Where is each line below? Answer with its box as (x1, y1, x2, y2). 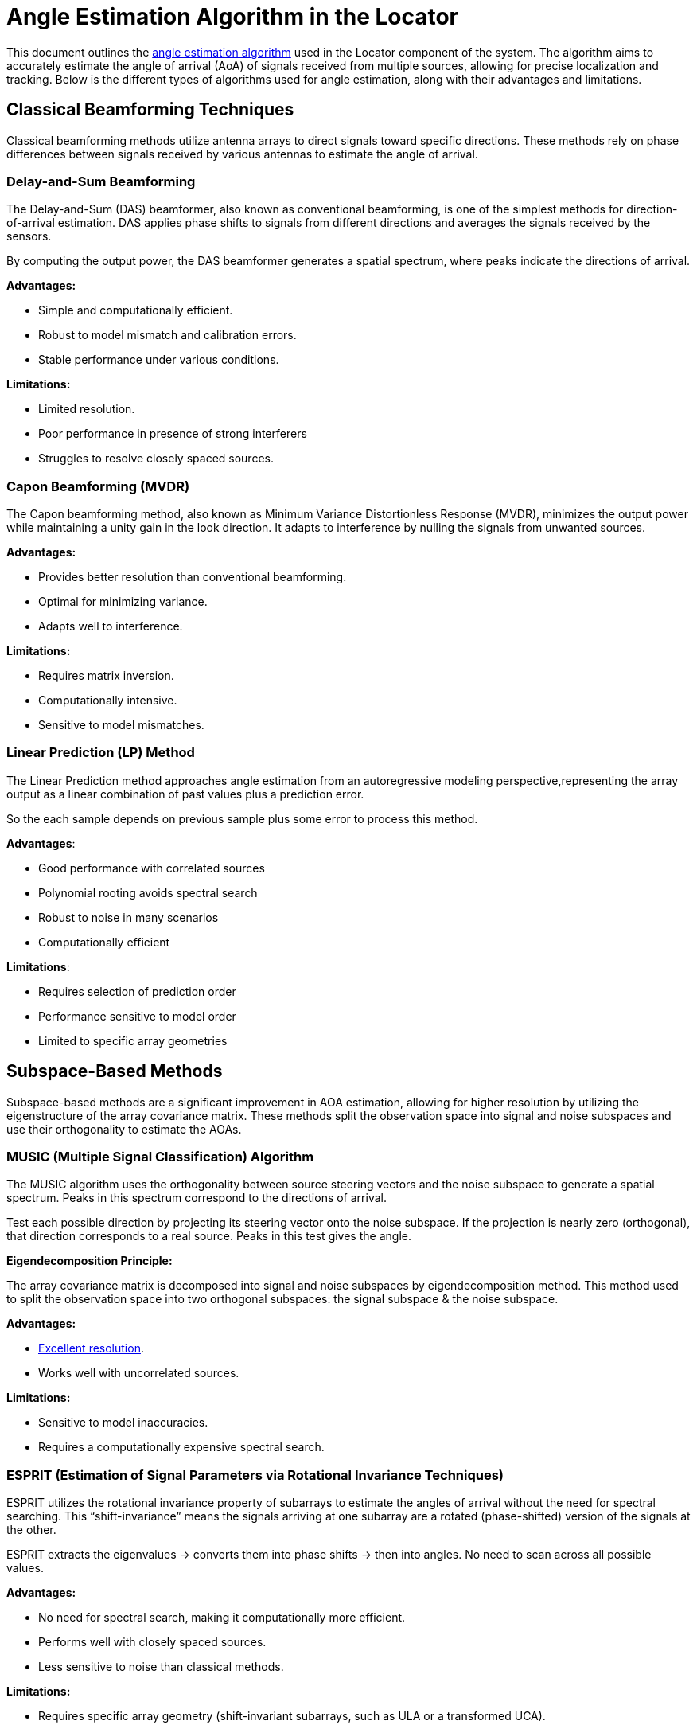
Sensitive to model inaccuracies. (38, 1415, 208, 1430)
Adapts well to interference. (38, 619, 183, 634)
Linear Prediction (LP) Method (6, 744, 195, 761)
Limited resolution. (38, 402, 135, 416)
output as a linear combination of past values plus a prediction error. (6, 786, 364, 801)
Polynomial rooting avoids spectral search (38, 885, 258, 900)
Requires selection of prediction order (38, 984, 236, 998)
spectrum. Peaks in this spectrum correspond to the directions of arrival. (6, 1191, 387, 1205)
